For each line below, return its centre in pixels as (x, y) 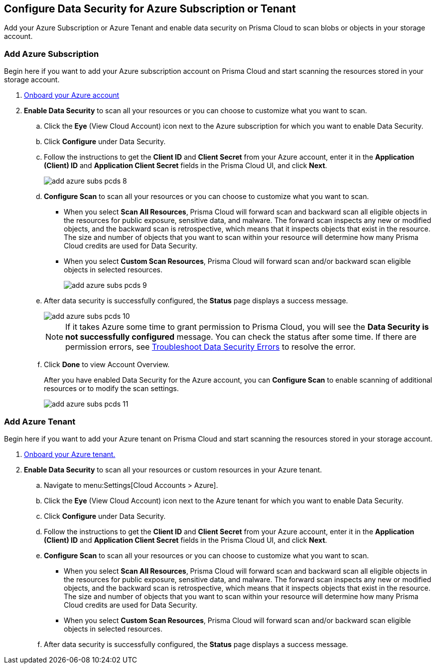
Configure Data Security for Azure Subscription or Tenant (150, 9)
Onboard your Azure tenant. (70, 454)
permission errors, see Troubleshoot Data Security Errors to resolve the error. (211, 347)
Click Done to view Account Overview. (107, 365)
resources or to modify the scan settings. (111, 389)
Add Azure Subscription (52, 54)
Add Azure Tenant (40, 421)
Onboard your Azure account (72, 95)
